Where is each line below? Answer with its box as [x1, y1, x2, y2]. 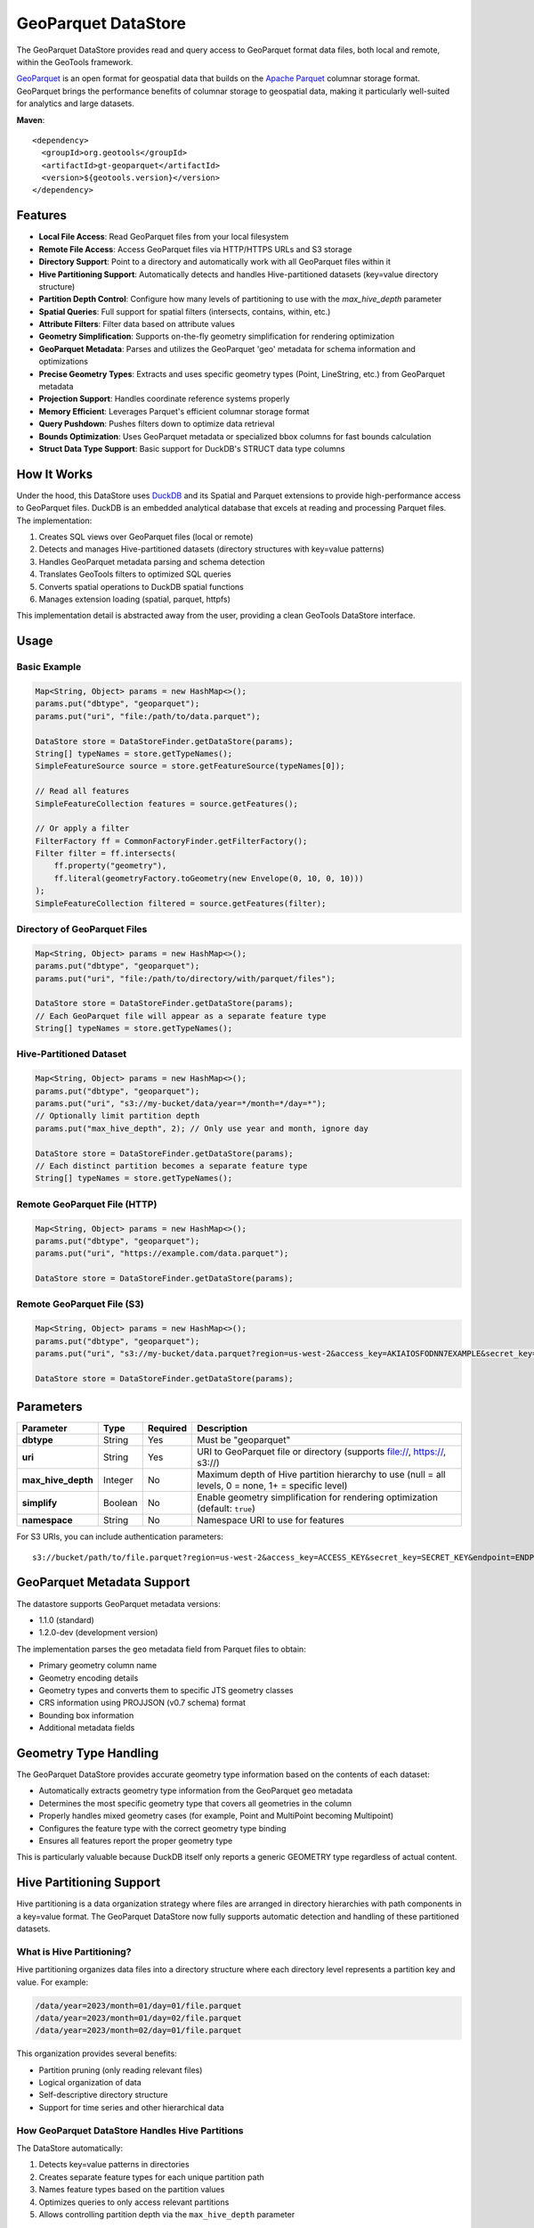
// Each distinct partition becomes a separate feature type [35, 1160, 308, 1171]
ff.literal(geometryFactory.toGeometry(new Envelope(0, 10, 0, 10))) [53, 873, 364, 883]
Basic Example [16, 660, 82, 673]
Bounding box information [38, 1709, 134, 1720]
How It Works [16, 466, 93, 481]
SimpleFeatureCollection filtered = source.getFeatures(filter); [35, 898, 327, 908]
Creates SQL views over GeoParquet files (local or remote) [38, 531, 254, 543]
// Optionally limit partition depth [35, 1110, 200, 1121]
